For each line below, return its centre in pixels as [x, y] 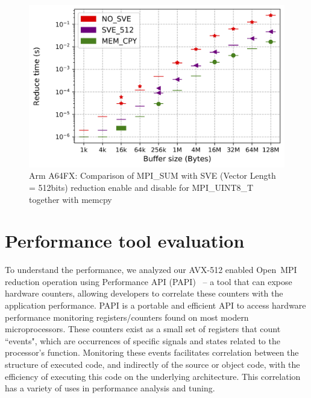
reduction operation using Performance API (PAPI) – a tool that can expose [149, 281]
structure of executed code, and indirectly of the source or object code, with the [152, 364]
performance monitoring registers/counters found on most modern [127, 317]
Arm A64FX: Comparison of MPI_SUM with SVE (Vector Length [152, 175]
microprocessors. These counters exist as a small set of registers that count [143, 329]
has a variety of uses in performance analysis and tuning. [110, 388]
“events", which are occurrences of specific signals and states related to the [143, 340]
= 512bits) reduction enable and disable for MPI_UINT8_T [141, 187]
